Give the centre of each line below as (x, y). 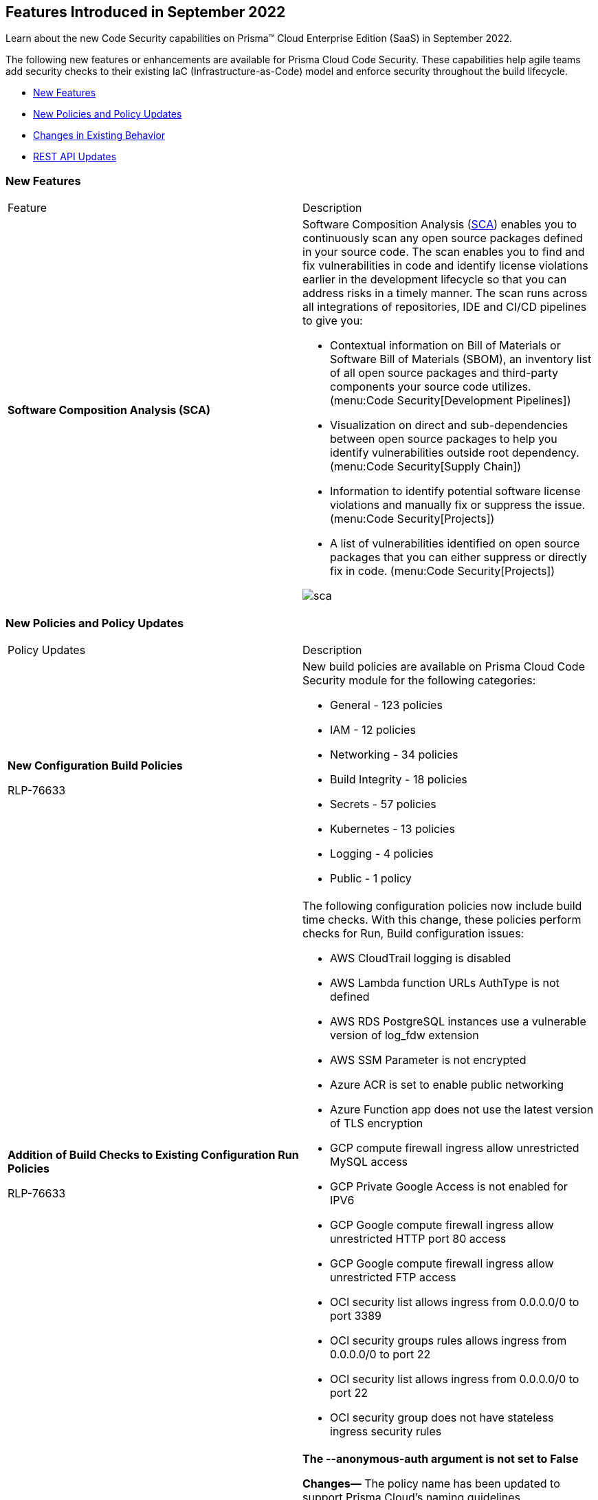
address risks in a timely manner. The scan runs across (445, 293)
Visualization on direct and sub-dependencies (449, 425)
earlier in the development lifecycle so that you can (435, 280)
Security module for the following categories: (419, 680)
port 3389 (356, 1315)
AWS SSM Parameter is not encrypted (428, 1059)
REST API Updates (75, 157)
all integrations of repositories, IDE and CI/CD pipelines (445, 307)
